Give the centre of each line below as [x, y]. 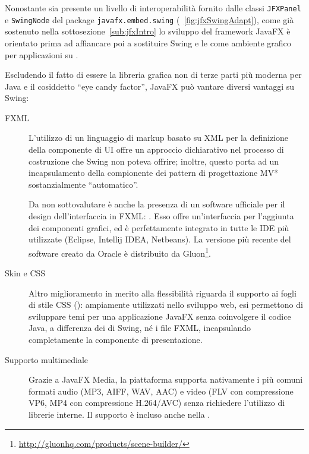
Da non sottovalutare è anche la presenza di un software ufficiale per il [157, 204]
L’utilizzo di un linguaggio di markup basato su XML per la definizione [159, 138]
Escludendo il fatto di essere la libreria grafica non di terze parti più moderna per [153, 75]
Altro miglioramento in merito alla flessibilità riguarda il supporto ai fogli [163, 293]
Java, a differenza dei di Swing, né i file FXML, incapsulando [140, 328]
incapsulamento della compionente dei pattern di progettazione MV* [154, 173]
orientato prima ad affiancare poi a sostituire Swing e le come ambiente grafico [148, 42]
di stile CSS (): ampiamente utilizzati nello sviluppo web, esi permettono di [166, 305]
